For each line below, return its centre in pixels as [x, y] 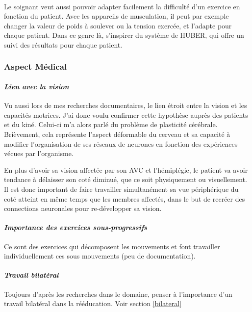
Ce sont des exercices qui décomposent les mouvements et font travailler [112, 246]
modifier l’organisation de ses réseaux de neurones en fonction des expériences [121, 143]
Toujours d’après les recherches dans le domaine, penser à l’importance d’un [118, 294]
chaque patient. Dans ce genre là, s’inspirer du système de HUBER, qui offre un [124, 35]
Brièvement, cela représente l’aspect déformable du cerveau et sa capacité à [117, 134]
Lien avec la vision [37, 86]
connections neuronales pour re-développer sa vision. [83, 208]
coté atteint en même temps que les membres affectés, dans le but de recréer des [125, 198]
